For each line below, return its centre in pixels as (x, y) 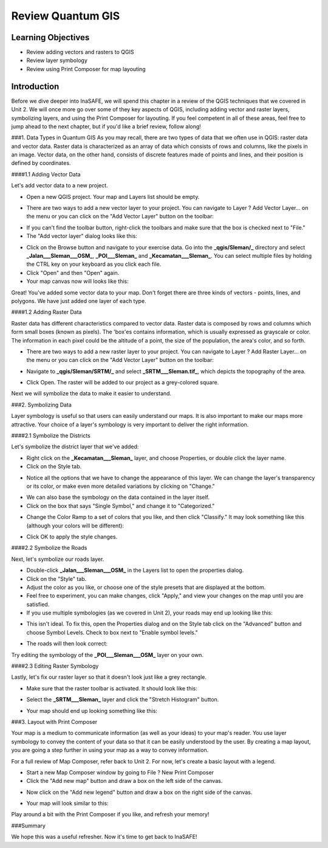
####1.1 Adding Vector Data (46, 174)
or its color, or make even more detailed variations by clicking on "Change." (121, 486)
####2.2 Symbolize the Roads (49, 548)
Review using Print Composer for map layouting (86, 69)
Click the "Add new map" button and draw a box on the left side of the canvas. (125, 781)
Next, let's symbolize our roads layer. (58, 559)
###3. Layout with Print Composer (54, 721)
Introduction (35, 86)
